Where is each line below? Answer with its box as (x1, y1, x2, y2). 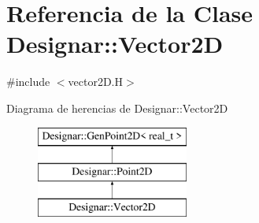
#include (6, 73, 50, 90)
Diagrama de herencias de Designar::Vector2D (6, 99, 228, 116)
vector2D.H (68, 73, 124, 90)
